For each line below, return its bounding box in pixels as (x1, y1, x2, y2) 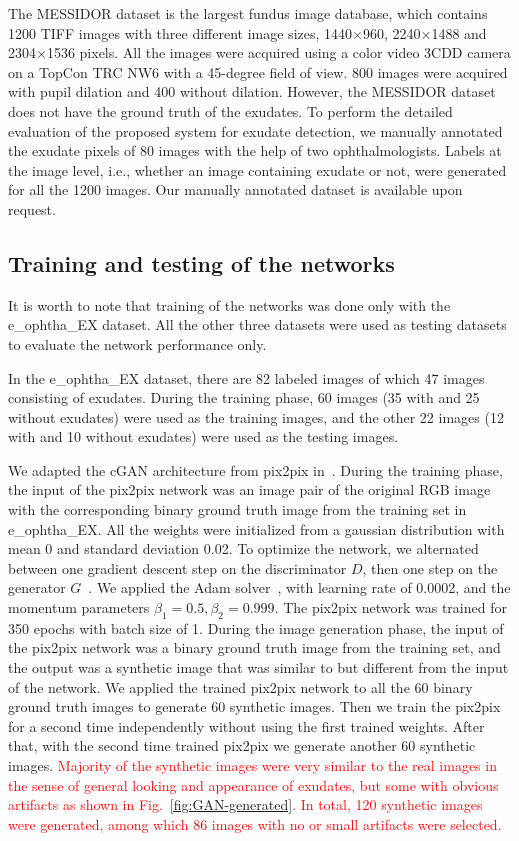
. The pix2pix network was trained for (274, 597, 507, 618)
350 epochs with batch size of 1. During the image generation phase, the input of (8, 617, 504, 638)
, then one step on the (362, 557, 498, 578)
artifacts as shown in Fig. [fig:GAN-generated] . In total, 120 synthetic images (8, 794, 483, 815)
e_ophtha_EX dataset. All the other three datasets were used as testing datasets (8, 314, 507, 335)
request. (8, 198, 56, 219)
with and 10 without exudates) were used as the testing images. (8, 426, 399, 447)
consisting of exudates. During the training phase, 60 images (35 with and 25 (8, 387, 480, 408)
